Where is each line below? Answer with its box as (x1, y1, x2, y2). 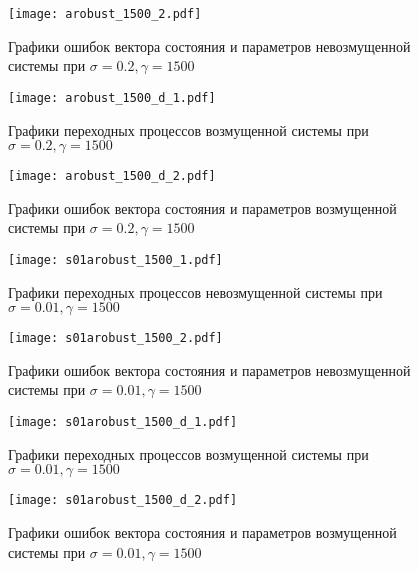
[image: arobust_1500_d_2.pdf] (8, 169, 216, 184)
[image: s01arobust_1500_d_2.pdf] (8, 493, 238, 508)
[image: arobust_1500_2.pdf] (8, 7, 202, 21)
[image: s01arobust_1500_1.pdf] (8, 252, 223, 267)
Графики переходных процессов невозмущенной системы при (8, 281, 383, 302)
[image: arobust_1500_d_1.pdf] (8, 90, 216, 105)
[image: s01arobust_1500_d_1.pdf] (8, 415, 238, 430)
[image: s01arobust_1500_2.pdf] (8, 331, 223, 346)
